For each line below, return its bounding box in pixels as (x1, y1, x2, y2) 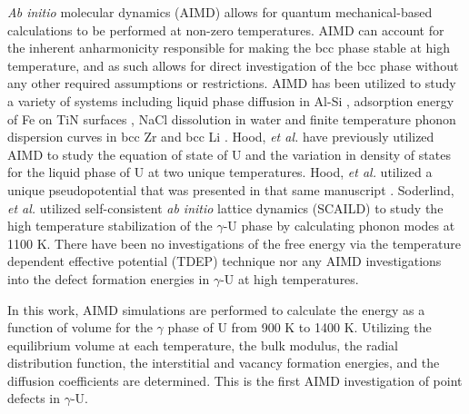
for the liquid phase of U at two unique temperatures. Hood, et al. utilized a (7, 163, 433, 182)
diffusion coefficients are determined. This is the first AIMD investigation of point (7, 370, 463, 389)
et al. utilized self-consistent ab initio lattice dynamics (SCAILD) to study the (7, 198, 444, 217)
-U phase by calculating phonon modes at (223, 216, 455, 235)
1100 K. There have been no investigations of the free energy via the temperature (7, 233, 461, 252)
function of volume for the (7, 318, 153, 337)
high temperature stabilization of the (7, 216, 213, 235)
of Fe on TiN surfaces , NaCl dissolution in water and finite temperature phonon (7, 109, 456, 128)
